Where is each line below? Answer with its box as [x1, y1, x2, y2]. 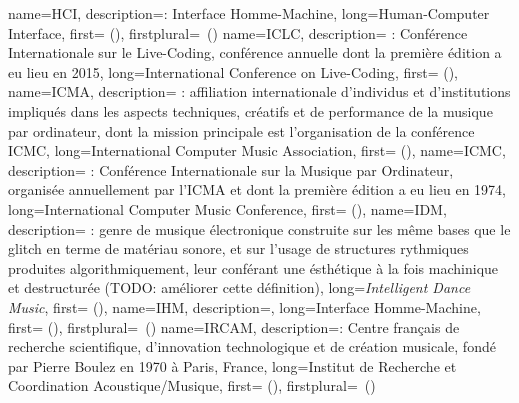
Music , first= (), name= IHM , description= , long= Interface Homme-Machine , [8, 296, 481, 317]
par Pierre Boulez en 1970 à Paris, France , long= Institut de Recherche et [8, 355, 457, 376]
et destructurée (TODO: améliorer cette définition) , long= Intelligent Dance [8, 277, 471, 298]
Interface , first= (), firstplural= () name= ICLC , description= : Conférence [8, 22, 468, 43]
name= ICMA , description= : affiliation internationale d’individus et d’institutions [8, 81, 511, 102]
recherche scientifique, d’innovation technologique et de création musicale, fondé [8, 336, 496, 357]
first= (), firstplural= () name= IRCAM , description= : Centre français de [8, 316, 460, 337]
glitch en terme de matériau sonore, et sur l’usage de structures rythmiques [8, 238, 469, 259]
